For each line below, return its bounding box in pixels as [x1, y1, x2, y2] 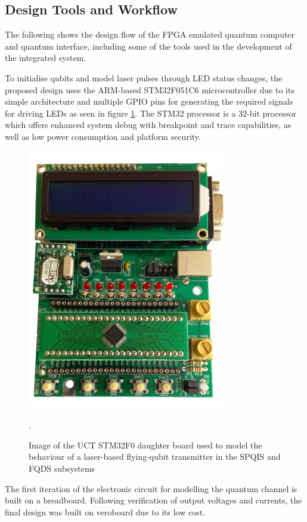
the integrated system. [5, 51, 86, 64]
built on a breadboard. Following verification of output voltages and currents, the [5, 494, 302, 506]
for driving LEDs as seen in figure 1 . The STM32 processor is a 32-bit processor [5, 106, 297, 119]
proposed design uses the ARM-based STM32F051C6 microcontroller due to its [5, 83, 294, 96]
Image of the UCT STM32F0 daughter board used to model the [29, 438, 262, 451]
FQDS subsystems [29, 462, 95, 474]
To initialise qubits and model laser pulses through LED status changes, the [5, 71, 283, 84]
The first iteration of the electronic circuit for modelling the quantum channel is [5, 482, 297, 494]
